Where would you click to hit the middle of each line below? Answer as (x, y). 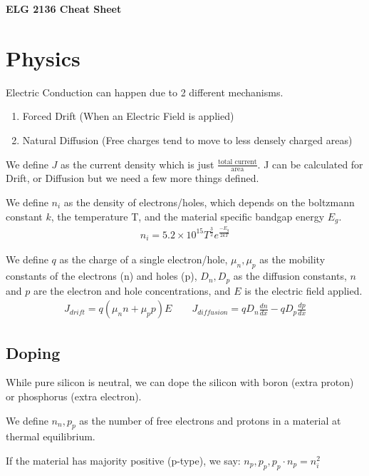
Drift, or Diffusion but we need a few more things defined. (132, 178)
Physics (43, 57)
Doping (33, 352)
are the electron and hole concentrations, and (132, 290)
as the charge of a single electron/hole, (144, 259)
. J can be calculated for (310, 164)
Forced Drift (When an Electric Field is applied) (128, 116)
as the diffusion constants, (290, 276)
